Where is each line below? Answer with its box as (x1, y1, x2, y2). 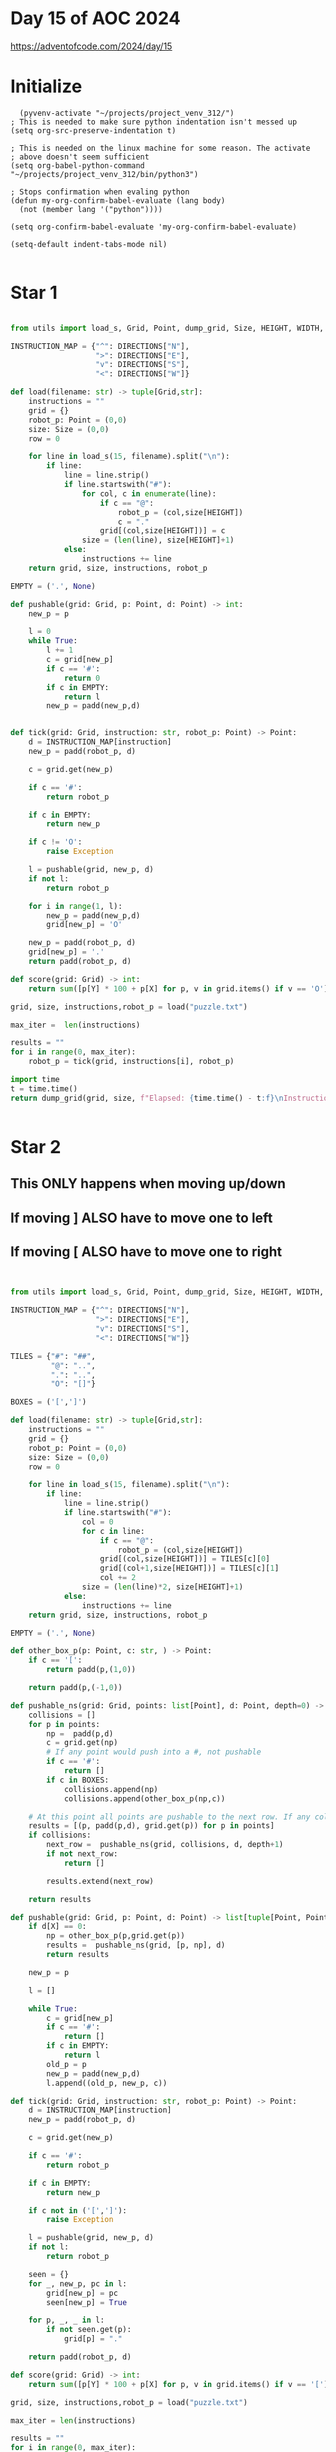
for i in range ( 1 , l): (28, 901, 123, 911)
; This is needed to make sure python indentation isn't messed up (10, 117, 298, 127)
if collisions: (28, 1830, 92, 1841)
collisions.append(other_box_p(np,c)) (63, 1793, 226, 1804)
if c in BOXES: (46, 1775, 110, 1785)
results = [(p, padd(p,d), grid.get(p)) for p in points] (28, 1821, 275, 1831)
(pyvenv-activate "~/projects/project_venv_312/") (19, 108, 235, 118)
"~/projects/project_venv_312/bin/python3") (10, 169, 199, 179)
